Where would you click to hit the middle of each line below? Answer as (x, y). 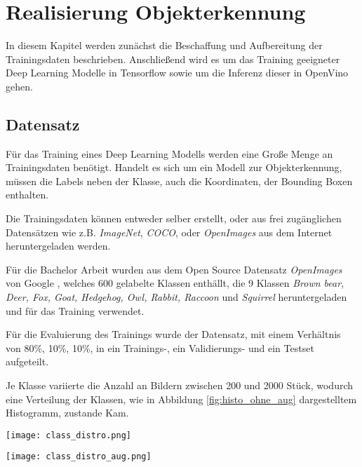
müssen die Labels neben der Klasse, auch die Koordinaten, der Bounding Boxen (179, 181)
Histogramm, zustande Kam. (67, 413)
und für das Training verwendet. (75, 310)
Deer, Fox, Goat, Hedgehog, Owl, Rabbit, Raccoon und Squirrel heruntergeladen (176, 297)
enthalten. (27, 195)
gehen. (19, 86)
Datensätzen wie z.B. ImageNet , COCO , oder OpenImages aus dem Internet (169, 232)
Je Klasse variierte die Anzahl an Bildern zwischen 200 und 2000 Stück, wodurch (180, 385)
